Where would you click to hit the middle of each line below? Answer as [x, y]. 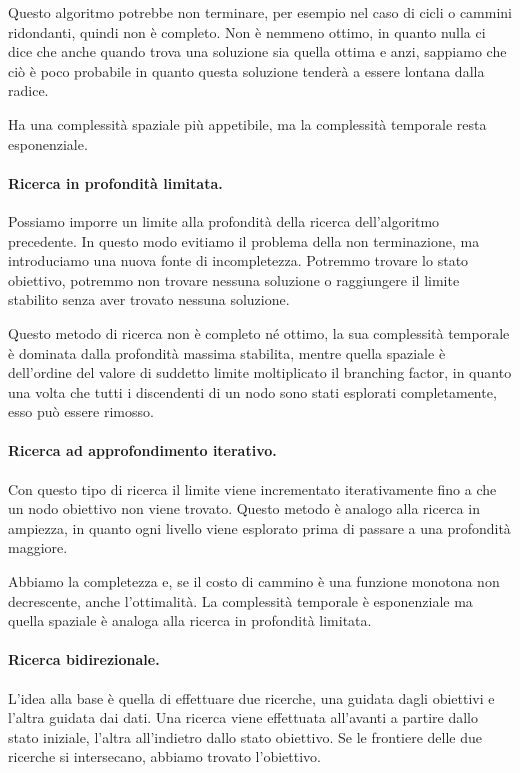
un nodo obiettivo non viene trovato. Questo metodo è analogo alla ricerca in [244, 508]
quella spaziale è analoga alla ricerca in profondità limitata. [190, 620]
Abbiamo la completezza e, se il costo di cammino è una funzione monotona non [254, 581]
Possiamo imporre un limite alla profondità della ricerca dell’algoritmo [224, 220]
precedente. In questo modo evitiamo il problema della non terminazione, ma [244, 240]
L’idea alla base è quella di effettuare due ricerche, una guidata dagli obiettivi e [251, 697]
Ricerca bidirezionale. [84, 659]
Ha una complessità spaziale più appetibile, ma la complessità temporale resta [247, 123]
